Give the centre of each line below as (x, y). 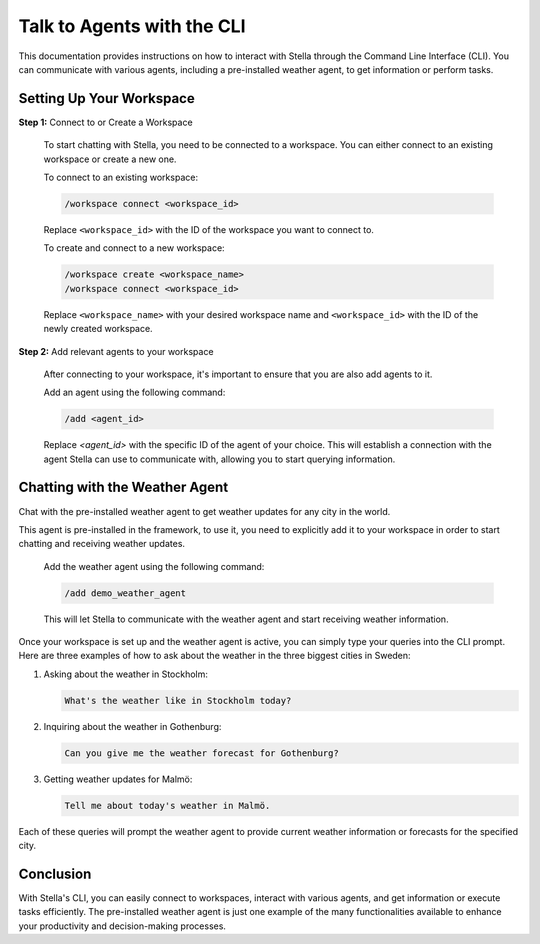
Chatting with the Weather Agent (123, 487)
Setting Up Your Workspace (106, 98)
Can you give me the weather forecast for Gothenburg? (201, 753)
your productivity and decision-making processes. (122, 926)
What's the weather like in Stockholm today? (178, 700)
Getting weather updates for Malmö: (118, 779)
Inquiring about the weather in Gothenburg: (132, 726)
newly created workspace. (98, 329)
